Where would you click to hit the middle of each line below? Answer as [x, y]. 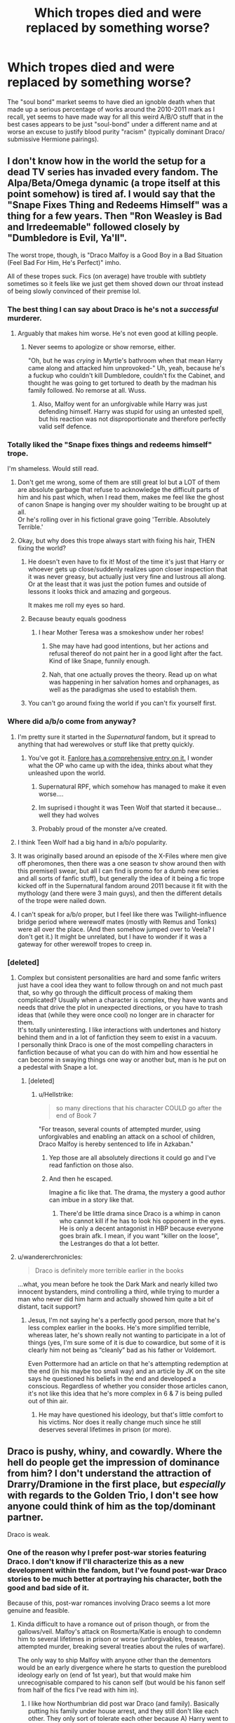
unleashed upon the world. [67, 773]
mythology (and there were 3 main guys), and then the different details [120, 893]
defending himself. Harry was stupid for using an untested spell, [131, 412]
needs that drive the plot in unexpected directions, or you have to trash [120, 1007]
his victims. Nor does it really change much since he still [120, 1422]
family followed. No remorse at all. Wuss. [87, 391]
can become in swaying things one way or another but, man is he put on [122, 1060]
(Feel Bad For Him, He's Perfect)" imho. [64, 262]
